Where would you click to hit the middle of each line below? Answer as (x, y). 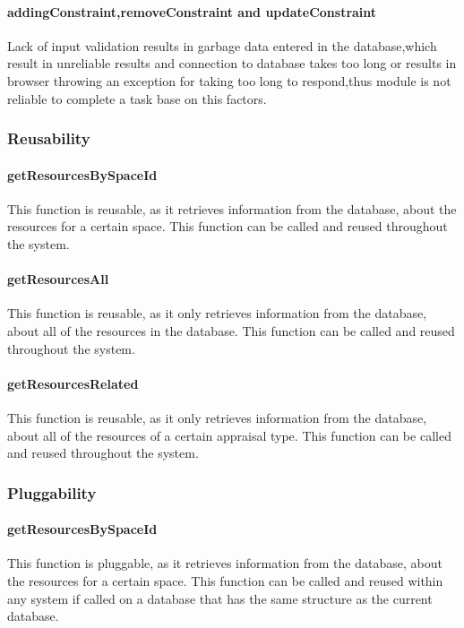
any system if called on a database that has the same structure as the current (220, 598)
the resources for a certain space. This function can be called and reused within (225, 580)
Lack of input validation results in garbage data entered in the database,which (222, 45)
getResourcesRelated (73, 383)
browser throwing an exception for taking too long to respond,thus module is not (229, 80)
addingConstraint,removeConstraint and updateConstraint (192, 11)
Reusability (49, 138)
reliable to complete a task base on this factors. (137, 98)
